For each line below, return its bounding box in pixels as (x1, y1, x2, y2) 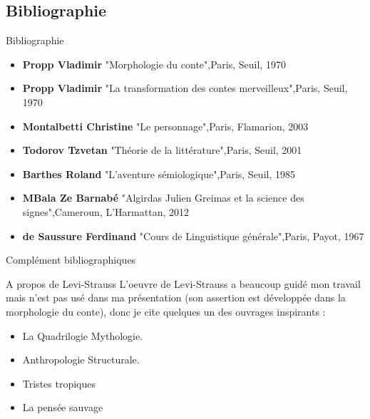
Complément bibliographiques (6, 252, 136, 267)
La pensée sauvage (22, 400, 103, 415)
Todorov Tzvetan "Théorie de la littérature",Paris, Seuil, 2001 (22, 143, 302, 157)
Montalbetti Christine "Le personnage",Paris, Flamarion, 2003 (22, 118, 309, 133)
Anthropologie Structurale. (22, 352, 140, 367)
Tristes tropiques (22, 376, 96, 390)
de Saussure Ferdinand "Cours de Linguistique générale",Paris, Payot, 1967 (22, 228, 364, 243)
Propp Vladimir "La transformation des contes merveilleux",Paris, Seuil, (22, 81, 348, 95)
